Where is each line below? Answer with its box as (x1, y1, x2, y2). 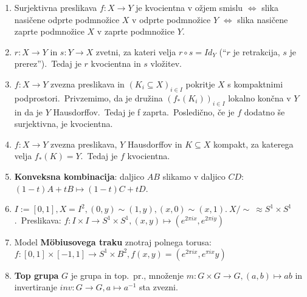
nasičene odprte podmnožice (14, 13, 120, 26)
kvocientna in (91, 57, 141, 70)
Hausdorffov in (127, 137, 182, 150)
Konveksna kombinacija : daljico (14, 169, 145, 182)
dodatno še (244, 105, 285, 118)
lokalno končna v (228, 91, 291, 104)
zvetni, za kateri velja (95, 45, 176, 58)
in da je (14, 105, 43, 118)
